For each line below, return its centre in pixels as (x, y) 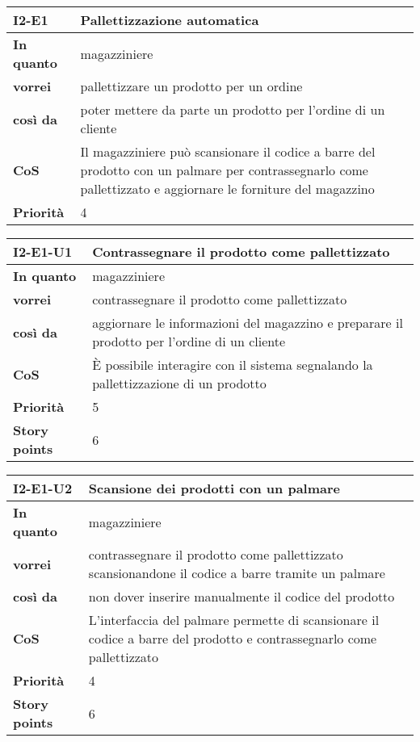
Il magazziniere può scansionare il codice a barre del (228, 151)
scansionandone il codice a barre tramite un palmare (237, 573)
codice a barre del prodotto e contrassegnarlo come (233, 638)
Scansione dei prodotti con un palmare (214, 488)
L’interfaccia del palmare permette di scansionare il (234, 620)
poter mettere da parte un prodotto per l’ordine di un (233, 109)
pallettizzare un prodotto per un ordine (191, 86)
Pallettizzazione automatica (170, 20)
